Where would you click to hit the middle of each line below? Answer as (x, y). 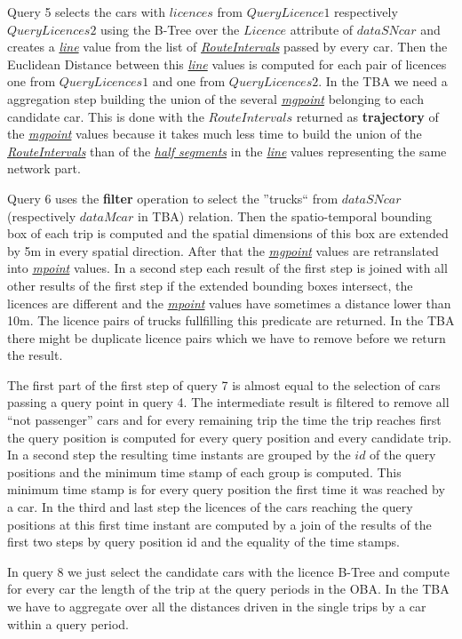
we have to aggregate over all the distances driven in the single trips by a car (217, 606)
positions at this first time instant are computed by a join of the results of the (219, 524)
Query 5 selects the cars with (86, 12)
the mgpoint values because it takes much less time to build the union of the (215, 134)
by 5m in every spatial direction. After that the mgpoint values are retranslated (223, 250)
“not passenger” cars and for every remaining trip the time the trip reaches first (224, 420)
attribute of (322, 29)
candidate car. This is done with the (106, 116)
